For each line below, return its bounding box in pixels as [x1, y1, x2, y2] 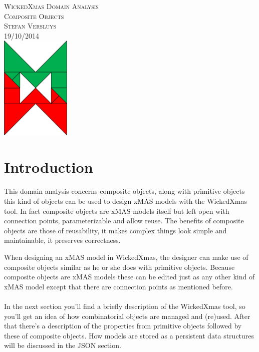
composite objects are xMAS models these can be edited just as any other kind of [4, 271, 255, 282]
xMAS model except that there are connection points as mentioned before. [4, 281, 233, 291]
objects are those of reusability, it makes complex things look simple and [4, 225, 227, 235]
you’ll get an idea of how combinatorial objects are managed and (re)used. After [4, 310, 250, 321]
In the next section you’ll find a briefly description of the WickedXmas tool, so [4, 300, 245, 311]
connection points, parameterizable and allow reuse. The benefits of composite [4, 215, 244, 226]
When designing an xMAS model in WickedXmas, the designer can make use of [4, 252, 248, 262]
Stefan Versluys [4, 21, 56, 31]
